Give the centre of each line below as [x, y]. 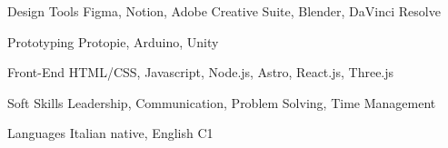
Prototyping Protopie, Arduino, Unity [113, 41]
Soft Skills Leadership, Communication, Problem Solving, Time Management [222, 102]
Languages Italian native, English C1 [110, 133]
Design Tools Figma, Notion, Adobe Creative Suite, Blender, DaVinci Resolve [224, 11]
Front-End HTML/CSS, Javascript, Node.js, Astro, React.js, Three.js [201, 72]
